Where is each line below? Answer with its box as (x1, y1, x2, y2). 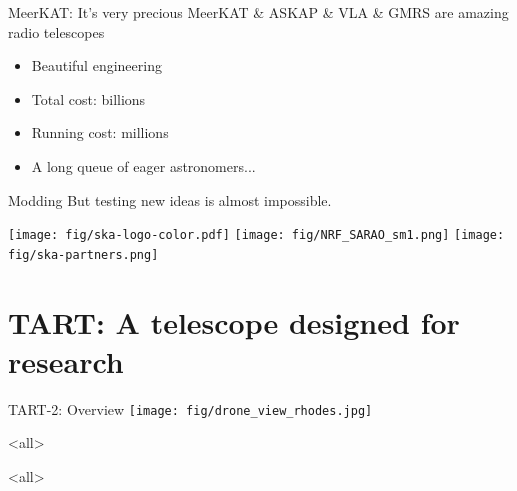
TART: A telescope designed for (8, 301, 460, 342)
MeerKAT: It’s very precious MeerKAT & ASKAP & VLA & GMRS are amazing (8, 2, 509, 22)
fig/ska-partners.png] (8, 247, 159, 262)
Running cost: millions (31, 122, 169, 143)
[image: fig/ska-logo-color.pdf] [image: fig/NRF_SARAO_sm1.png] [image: (8, 228, 505, 243)
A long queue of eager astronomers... (31, 155, 256, 176)
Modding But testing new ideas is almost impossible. (8, 189, 332, 210)
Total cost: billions (31, 88, 146, 109)
